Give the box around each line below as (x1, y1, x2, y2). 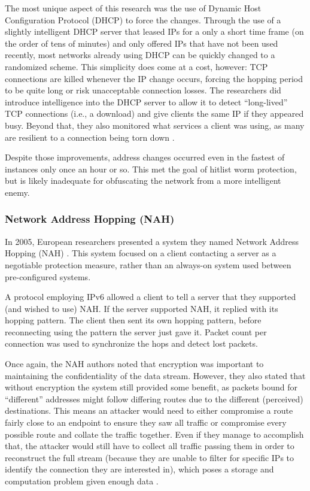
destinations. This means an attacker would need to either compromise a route (5, 404, 293, 417)
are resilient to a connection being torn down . (5, 131, 175, 143)
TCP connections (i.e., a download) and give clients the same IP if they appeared (5, 107, 304, 120)
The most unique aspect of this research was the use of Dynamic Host (5, 2, 262, 14)
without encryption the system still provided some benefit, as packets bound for (5, 381, 298, 393)
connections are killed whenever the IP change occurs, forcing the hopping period (5, 72, 303, 84)
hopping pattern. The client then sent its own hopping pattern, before (5, 314, 262, 326)
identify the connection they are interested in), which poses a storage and (5, 463, 274, 475)
